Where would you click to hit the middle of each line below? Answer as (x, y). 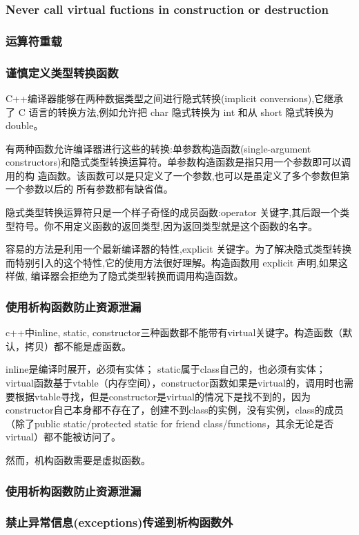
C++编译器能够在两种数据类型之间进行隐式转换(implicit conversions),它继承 (175, 98)
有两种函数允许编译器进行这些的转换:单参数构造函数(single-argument (158, 148)
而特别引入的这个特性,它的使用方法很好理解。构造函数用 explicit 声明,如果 (172, 262)
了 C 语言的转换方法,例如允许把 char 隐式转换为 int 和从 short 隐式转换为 (170, 111)
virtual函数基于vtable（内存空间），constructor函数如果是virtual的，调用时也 (175, 383)
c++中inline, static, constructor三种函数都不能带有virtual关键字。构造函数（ (174, 332)
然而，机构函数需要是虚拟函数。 (78, 460)
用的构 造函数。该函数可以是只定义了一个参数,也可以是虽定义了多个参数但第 (178, 175)
